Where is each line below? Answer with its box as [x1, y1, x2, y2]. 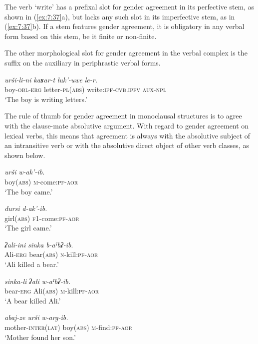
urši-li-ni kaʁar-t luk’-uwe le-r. [4, 74, 97, 84]
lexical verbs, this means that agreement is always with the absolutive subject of [4, 130, 251, 140]
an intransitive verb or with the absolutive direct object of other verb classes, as [4, 140, 249, 150]
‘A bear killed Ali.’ [4, 295, 61, 305]
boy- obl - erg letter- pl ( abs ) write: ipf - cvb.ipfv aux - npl [4, 84, 167, 94]
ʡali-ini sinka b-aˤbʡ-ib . [4, 239, 73, 249]
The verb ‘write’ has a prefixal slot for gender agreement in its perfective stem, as [4, 1, 255, 11]
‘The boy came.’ [4, 186, 53, 196]
